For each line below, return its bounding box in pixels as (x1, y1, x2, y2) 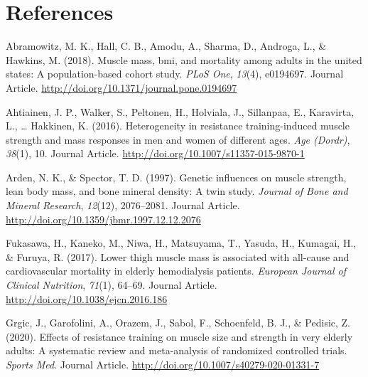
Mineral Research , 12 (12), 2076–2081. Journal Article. (6, 198, 240, 213)
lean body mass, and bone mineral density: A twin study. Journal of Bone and (6, 184, 348, 198)
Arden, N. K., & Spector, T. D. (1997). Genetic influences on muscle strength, (6, 169, 347, 184)
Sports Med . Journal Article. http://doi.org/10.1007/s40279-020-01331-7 (6, 357, 320, 371)
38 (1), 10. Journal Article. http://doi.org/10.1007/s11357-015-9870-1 (6, 146, 305, 161)
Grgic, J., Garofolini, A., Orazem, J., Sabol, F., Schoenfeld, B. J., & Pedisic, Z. (6, 315, 351, 330)
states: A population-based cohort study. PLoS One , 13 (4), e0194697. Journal (6, 66, 344, 81)
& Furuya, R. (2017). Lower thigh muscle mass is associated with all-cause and (6, 249, 350, 264)
